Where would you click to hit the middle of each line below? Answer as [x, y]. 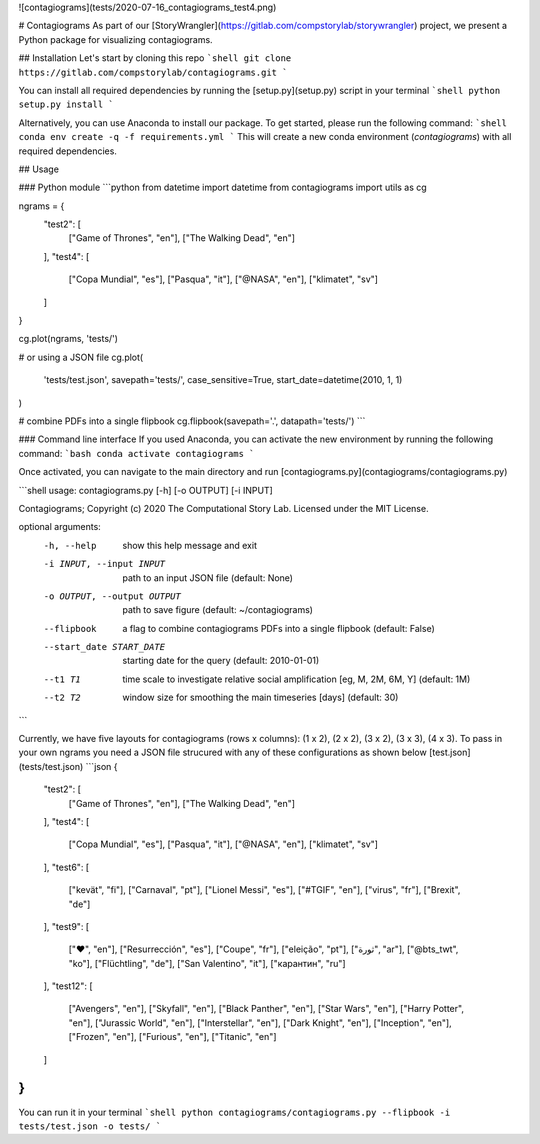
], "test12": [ [68, 986]
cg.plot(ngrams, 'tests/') [68, 339]
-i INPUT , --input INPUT [104, 564]
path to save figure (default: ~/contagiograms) [218, 610]
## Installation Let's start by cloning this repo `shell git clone [155, 58]
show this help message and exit [189, 545]
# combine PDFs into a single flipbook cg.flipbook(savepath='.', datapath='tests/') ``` [192, 421]
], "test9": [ [66, 926]
